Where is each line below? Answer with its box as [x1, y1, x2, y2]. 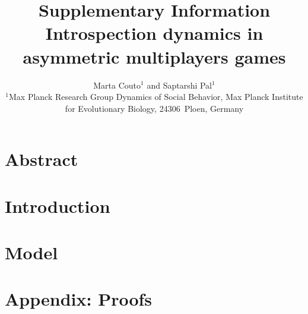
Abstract [5, 147, 78, 171]
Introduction [5, 193, 110, 218]
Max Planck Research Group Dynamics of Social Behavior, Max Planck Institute [8, 90, 303, 103]
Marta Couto [93, 78, 141, 91]
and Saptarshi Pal [147, 78, 212, 91]
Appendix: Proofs [5, 287, 153, 311]
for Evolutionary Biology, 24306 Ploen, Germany [65, 102, 244, 114]
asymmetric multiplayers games [23, 44, 286, 68]
